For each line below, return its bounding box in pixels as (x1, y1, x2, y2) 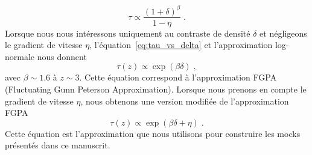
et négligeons (259, 26, 307, 39)
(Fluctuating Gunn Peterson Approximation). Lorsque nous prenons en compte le (5, 82, 307, 95)
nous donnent (37, 50, 87, 62)
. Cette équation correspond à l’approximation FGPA (79, 71, 277, 84)
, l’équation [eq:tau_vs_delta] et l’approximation (89, 38, 273, 51)
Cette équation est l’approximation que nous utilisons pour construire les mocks (5, 127, 301, 139)
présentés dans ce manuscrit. (5, 139, 110, 151)
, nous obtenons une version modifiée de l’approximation (80, 94, 289, 107)
